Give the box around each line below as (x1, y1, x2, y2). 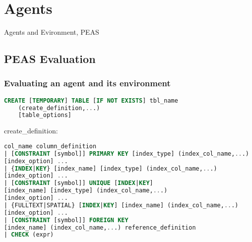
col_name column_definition (4, 142, 97, 150)
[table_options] (18, 112, 72, 119)
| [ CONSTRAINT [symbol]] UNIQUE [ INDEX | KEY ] (4, 180, 153, 187)
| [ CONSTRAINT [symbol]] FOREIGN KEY (4, 216, 128, 224)
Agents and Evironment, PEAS (4, 27, 99, 37)
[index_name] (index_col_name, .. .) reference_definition (4, 224, 196, 231)
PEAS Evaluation (4, 51, 96, 66)
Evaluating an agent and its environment (4, 77, 171, 89)
